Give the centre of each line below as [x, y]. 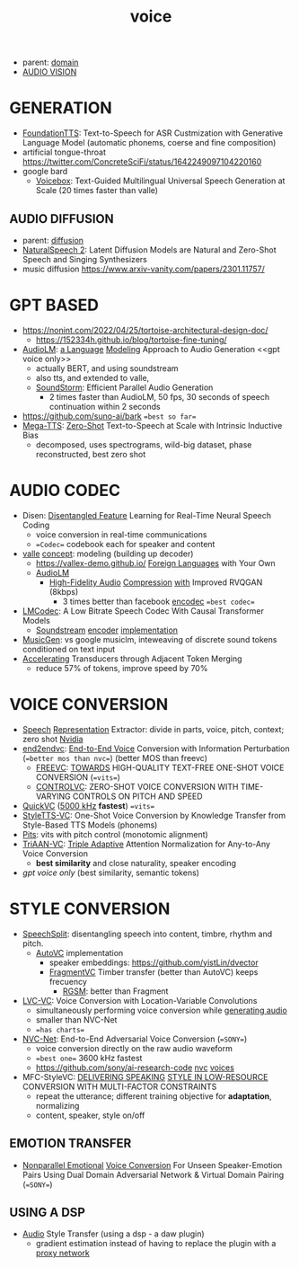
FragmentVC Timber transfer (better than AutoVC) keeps [154, 971]
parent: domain [50, 62]
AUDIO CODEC [65, 491]
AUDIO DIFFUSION [62, 219]
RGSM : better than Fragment [115, 991]
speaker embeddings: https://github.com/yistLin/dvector [154, 962]
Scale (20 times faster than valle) [97, 190]
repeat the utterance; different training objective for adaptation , [154, 1096]
